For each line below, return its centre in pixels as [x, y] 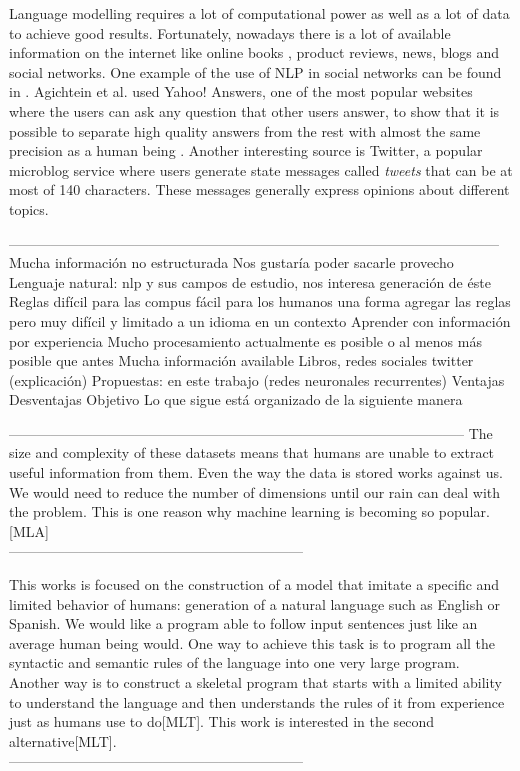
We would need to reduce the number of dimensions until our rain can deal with [255, 491]
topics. [29, 208]
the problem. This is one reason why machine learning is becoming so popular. [249, 511]
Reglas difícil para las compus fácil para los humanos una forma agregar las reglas [260, 301]
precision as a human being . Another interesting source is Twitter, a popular [246, 150]
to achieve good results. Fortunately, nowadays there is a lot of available [230, 32]
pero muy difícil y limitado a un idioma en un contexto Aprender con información [260, 320]
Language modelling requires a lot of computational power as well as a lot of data [259, 13]
